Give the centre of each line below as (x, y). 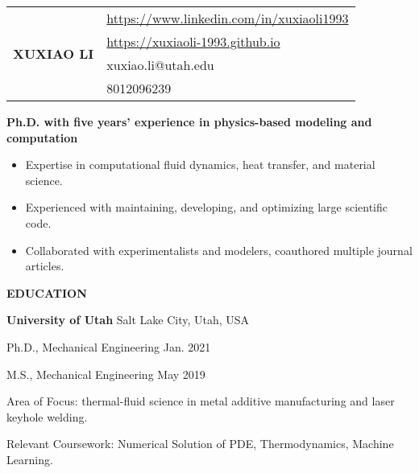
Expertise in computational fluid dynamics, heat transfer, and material (200, 165)
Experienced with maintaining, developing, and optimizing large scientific (206, 207)
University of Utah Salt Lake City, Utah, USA (128, 320)
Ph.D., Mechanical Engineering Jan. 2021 (109, 346)
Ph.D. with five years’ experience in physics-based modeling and (189, 121)
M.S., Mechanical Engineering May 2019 (106, 374)
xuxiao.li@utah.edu (160, 65)
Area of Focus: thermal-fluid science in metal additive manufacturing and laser (201, 401)
